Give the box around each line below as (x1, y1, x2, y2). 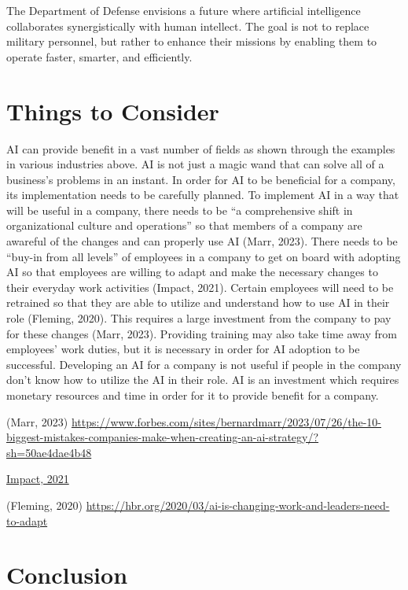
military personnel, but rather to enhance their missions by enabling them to (6, 33, 377, 50)
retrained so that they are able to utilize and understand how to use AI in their (6, 294, 390, 311)
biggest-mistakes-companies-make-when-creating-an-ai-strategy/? (6, 429, 319, 445)
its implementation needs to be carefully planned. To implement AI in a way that (6, 186, 399, 203)
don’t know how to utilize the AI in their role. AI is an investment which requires (6, 371, 399, 388)
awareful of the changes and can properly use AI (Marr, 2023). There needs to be (6, 233, 398, 249)
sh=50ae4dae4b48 (6, 444, 92, 460)
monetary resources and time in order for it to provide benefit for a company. (6, 387, 379, 403)
